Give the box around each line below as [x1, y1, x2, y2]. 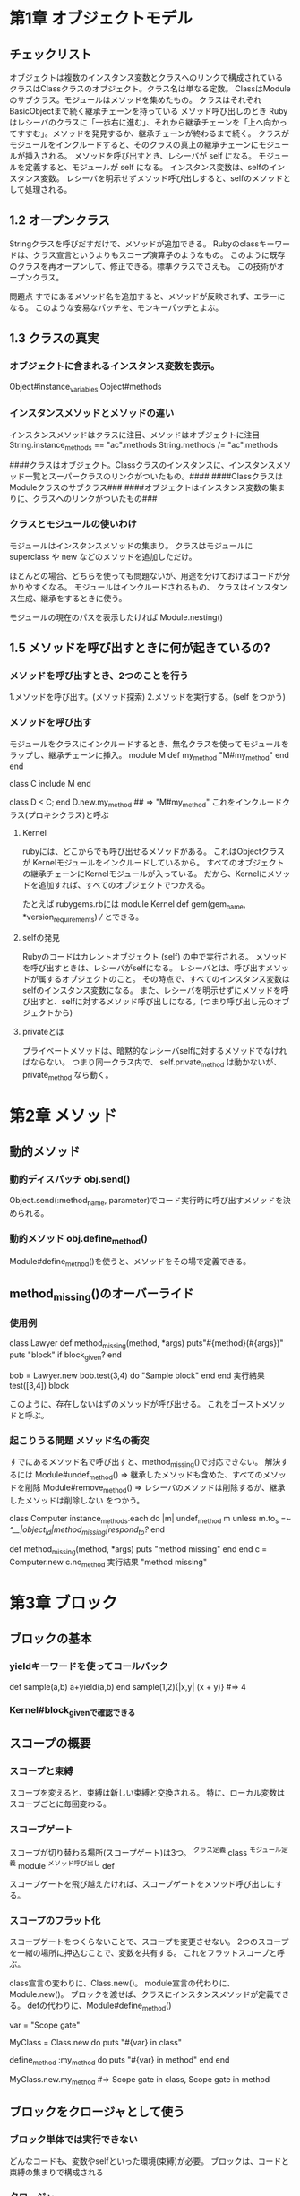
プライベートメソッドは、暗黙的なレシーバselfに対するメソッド [21, 1045, 256, 1055]
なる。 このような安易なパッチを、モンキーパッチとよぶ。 [9, 302, 224, 313]
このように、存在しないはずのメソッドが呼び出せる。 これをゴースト [9, 1399, 262, 1409]
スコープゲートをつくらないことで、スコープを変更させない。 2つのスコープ [9, 1936, 289, 1947]
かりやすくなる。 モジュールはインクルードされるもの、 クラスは [9, 581, 249, 592]
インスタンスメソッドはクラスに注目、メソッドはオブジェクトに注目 [9, 429, 261, 440]
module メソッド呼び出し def [17, 1858, 115, 1871]
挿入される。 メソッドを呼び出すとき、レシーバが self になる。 [24, 151, 257, 161]
